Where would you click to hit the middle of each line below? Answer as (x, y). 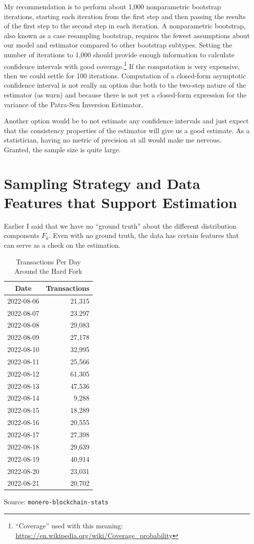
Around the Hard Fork (48, 271)
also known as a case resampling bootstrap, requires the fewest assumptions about (127, 35)
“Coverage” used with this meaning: (69, 526)
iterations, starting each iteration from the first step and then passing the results (125, 16)
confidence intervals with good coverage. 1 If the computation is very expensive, (122, 65)
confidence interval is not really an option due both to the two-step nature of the (125, 85)
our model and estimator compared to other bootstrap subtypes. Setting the (118, 45)
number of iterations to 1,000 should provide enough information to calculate (119, 54)
